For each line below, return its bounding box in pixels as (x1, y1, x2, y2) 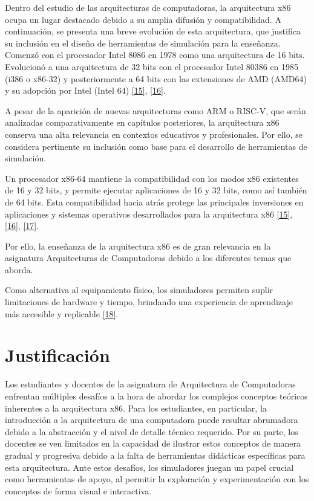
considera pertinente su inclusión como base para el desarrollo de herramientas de (5, 140, 307, 152)
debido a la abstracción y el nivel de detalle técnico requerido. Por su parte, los (5, 425, 298, 438)
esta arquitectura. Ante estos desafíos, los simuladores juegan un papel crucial (5, 461, 294, 473)
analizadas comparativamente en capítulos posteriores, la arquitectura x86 (5, 116, 280, 129)
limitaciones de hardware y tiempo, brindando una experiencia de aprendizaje (5, 296, 293, 308)
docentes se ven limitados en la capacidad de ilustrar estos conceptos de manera (5, 437, 301, 450)
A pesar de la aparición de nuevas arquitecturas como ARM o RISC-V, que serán (5, 104, 306, 117)
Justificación (5, 343, 110, 367)
